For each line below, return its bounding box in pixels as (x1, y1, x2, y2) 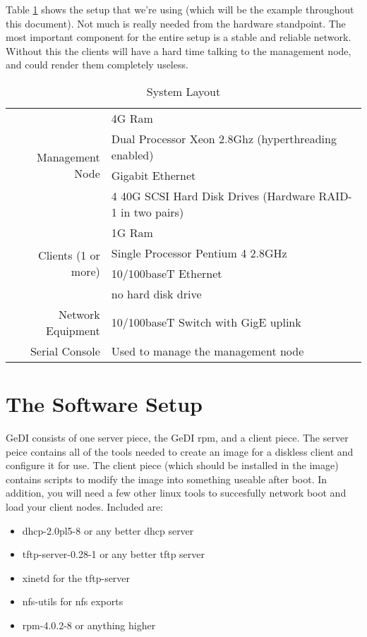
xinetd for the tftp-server (22, 570, 131, 585)
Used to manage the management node (111, 342, 304, 359)
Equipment (46, 322, 100, 339)
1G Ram (111, 224, 153, 241)
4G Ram (111, 109, 153, 126)
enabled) (111, 146, 154, 163)
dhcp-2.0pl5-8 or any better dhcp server (22, 523, 194, 538)
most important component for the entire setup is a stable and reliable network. (6, 30, 351, 44)
